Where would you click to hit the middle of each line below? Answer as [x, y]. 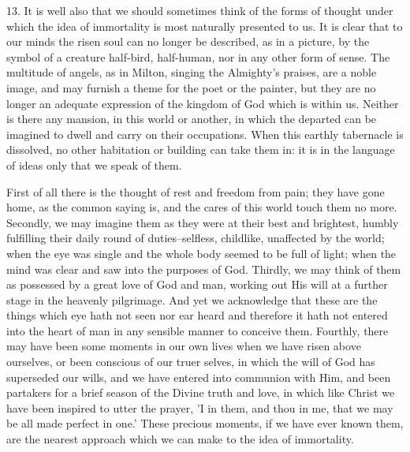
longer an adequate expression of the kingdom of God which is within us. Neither [203, 103]
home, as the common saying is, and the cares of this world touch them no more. [202, 207]
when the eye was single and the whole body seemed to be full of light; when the [201, 253]
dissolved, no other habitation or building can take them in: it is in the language [201, 149]
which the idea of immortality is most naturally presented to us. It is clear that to [205, 26]
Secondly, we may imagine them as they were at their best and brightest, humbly [203, 222]
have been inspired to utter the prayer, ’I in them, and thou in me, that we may [200, 407]
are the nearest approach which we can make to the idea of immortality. [180, 439]
